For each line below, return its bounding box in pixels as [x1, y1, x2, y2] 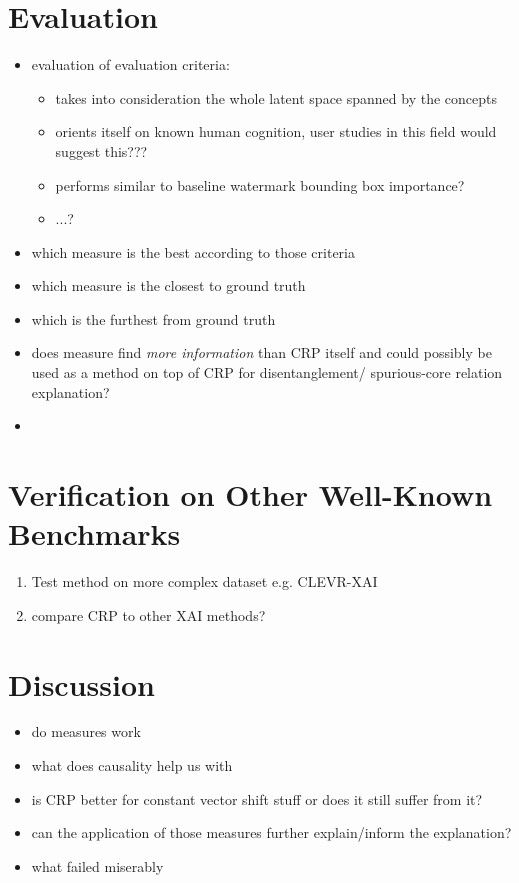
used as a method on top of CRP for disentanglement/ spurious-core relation [31, 362, 503, 383]
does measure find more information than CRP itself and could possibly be [31, 342, 492, 363]
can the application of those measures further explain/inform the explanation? [31, 822, 512, 843]
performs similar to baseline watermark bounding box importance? [55, 174, 465, 195]
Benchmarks [8, 513, 181, 554]
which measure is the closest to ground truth [31, 275, 306, 296]
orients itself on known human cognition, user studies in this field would [55, 121, 497, 142]
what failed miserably [31, 855, 164, 876]
